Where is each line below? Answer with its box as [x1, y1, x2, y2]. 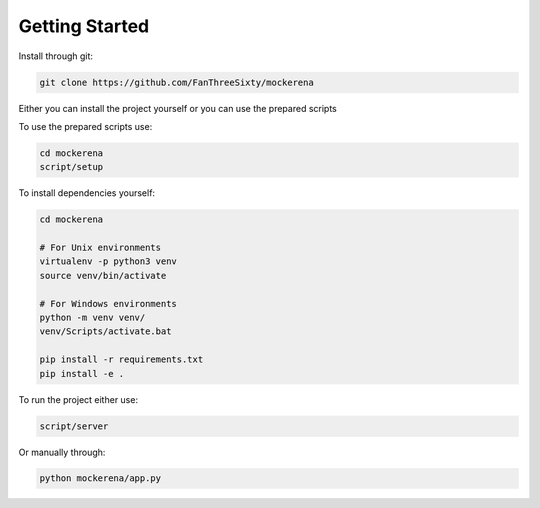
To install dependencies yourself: [18, 187, 155, 199]
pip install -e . [39, 368, 125, 379]
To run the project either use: [18, 393, 139, 405]
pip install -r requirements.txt [39, 354, 204, 365]
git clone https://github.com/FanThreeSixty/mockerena [39, 76, 314, 88]
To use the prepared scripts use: [18, 120, 153, 132]
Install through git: [18, 50, 94, 62]
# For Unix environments [39, 242, 162, 254]
